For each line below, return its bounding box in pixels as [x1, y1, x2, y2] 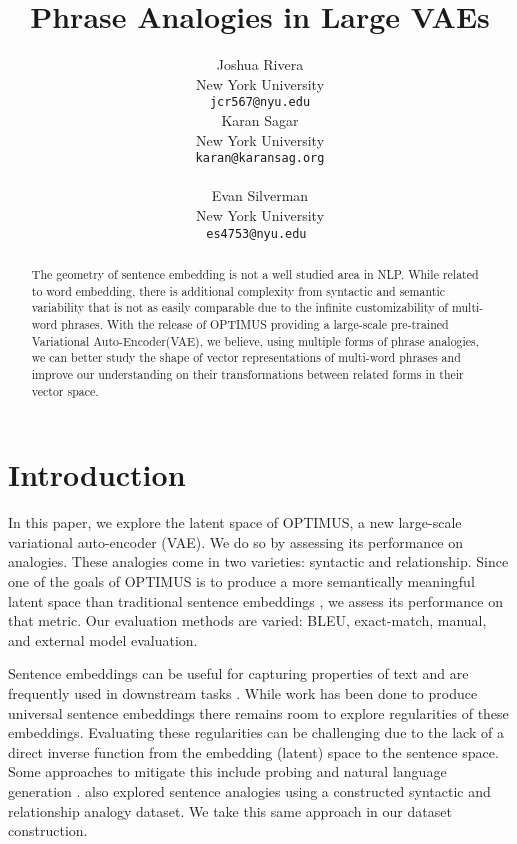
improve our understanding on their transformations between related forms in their [31, 365, 464, 382]
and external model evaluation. [8, 629, 198, 650]
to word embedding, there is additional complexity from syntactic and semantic [31, 282, 445, 299]
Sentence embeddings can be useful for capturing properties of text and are [8, 663, 469, 684]
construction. [8, 820, 88, 841]
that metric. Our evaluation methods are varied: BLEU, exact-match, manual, [8, 610, 487, 631]
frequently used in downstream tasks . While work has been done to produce [8, 682, 478, 703]
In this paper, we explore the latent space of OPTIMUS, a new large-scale [8, 512, 462, 533]
